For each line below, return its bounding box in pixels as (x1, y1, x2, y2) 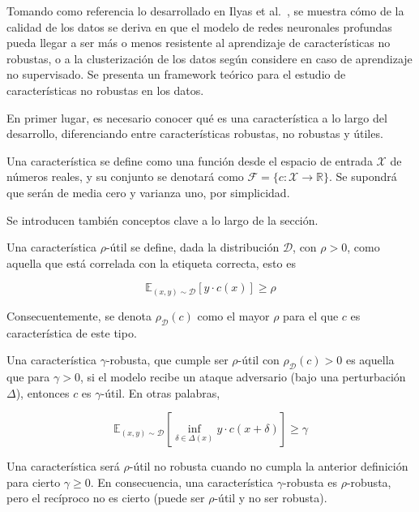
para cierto (6, 473, 61, 490)
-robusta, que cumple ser (105, 351, 229, 368)
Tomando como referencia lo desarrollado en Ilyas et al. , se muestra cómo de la (6, 2, 404, 19)
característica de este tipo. (6, 324, 137, 341)
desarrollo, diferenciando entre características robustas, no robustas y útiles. (6, 125, 383, 142)
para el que (283, 307, 339, 324)
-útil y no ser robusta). (214, 489, 327, 506)
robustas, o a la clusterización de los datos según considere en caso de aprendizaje (6, 49, 413, 67)
